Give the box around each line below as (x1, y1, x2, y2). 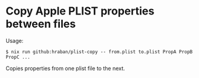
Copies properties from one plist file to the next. (5, 65, 125, 72)
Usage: (5, 37, 24, 44)
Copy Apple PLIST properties (5, 4, 155, 18)
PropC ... (5, 54, 31, 60)
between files (5, 17, 76, 31)
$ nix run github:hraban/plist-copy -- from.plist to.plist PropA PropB (5, 48, 193, 55)
